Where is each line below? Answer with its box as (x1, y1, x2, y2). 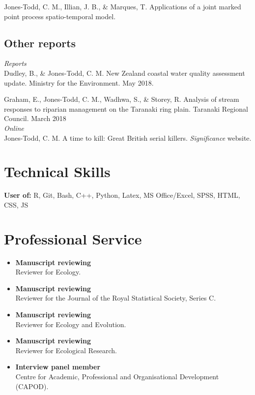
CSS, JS (4, 199, 28, 210)
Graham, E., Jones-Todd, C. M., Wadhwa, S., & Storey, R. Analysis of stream (4, 94, 239, 104)
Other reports (4, 35, 76, 50)
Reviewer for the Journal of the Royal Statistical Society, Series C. (15, 293, 216, 303)
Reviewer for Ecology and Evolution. (15, 319, 126, 329)
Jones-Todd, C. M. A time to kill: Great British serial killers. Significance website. (4, 132, 252, 143)
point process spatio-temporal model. (4, 11, 116, 21)
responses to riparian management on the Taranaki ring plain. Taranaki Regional (4, 103, 248, 114)
